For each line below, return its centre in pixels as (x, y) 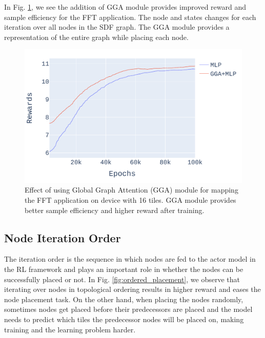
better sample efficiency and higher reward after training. (115, 210)
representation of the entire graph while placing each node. (96, 37)
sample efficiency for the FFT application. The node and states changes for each (130, 17)
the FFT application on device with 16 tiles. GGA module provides (130, 200)
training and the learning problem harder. (70, 329)
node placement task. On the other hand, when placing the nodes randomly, (124, 299)
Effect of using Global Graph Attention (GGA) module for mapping (131, 190)
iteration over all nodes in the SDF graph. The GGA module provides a (117, 27)
